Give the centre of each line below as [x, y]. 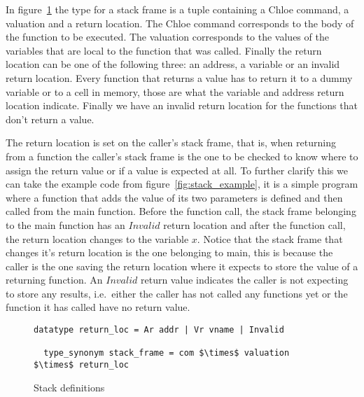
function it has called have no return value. [98, 307]
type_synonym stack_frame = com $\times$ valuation [167, 353]
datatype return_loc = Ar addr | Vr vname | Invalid [159, 330]
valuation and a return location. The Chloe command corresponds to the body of [180, 23]
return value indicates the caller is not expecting [244, 280]
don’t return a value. [50, 119]
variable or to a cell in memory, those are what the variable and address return [175, 91]
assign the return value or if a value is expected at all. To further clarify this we [177, 170]
